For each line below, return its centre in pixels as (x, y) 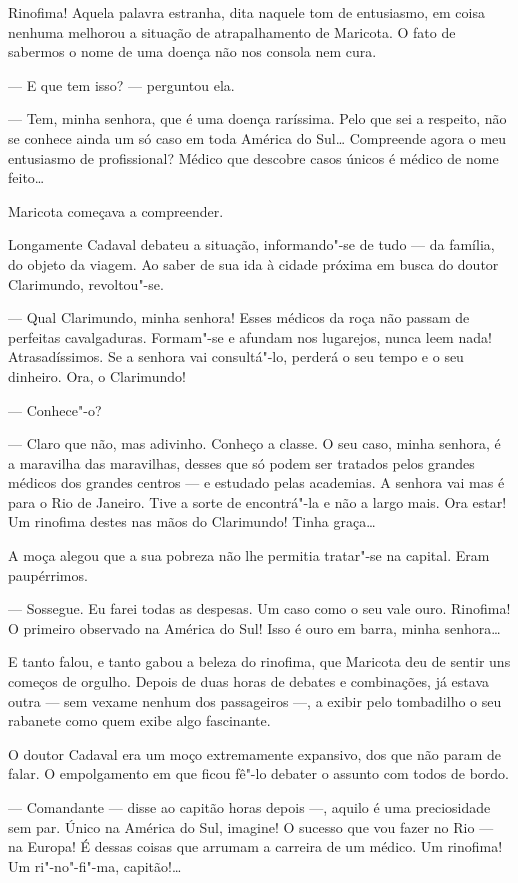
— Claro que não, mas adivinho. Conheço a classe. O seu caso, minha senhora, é (254, 443)
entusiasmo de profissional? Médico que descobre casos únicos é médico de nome (253, 157)
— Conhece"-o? (55, 409)
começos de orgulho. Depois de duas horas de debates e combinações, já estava (249, 681)
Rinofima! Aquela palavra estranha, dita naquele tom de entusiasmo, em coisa (246, 12)
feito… (26, 177)
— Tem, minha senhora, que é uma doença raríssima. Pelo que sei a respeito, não (257, 118)
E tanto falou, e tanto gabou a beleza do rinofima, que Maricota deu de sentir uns (259, 661)
